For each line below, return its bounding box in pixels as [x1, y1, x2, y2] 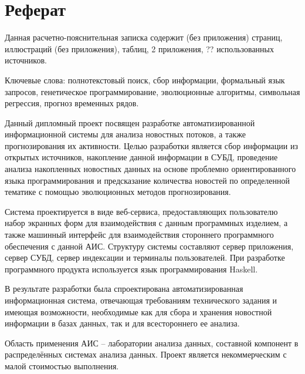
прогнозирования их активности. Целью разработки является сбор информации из [5, 139, 298, 151]
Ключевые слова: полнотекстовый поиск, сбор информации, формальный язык [5, 73, 285, 86]
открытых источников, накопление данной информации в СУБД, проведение [5, 151, 278, 163]
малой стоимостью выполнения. [5, 359, 119, 372]
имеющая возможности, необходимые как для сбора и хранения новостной [5, 305, 272, 318]
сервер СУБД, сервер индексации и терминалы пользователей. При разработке [5, 251, 285, 264]
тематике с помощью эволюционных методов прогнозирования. [5, 186, 231, 198]
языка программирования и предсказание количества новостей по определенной [5, 174, 290, 186]
